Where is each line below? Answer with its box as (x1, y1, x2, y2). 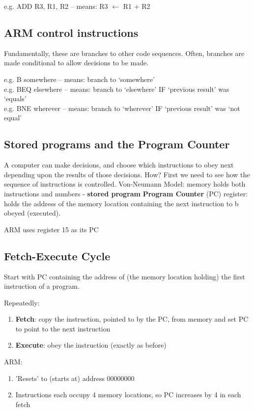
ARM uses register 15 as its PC (4, 224, 99, 234)
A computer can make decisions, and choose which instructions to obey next (4, 160, 234, 170)
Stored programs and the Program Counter (4, 137, 230, 152)
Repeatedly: (4, 297, 40, 307)
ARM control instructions (4, 25, 139, 40)
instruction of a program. (4, 281, 80, 291)
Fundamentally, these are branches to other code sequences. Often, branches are (4, 48, 245, 58)
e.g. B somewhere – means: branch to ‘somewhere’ (4, 74, 155, 84)
